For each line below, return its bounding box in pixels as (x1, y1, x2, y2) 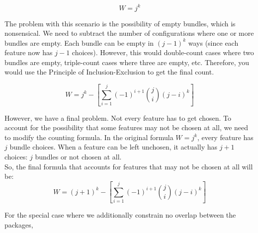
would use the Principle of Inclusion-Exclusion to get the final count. (4, 67, 214, 77)
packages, (4, 220, 33, 230)
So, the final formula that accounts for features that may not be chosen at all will (4, 161, 253, 171)
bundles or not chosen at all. (35, 152, 122, 162)
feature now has (4, 47, 53, 58)
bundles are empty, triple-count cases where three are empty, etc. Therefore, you (4, 57, 250, 67)
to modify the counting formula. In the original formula (4, 132, 173, 142)
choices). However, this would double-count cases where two (72, 47, 254, 58)
